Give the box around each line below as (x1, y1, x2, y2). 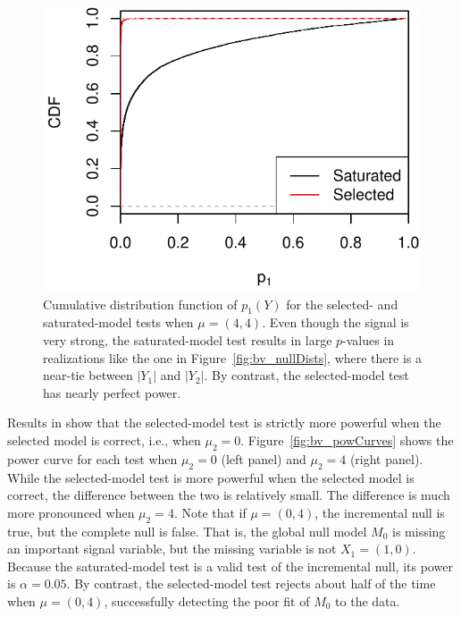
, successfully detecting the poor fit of (104, 591, 310, 610)
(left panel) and (221, 449, 306, 468)
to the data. (335, 591, 400, 610)
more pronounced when (7, 503, 135, 521)
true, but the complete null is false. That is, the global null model (7, 521, 367, 540)
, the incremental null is (314, 503, 445, 521)
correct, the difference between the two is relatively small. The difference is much (7, 486, 450, 504)
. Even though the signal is (262, 313, 409, 332)
